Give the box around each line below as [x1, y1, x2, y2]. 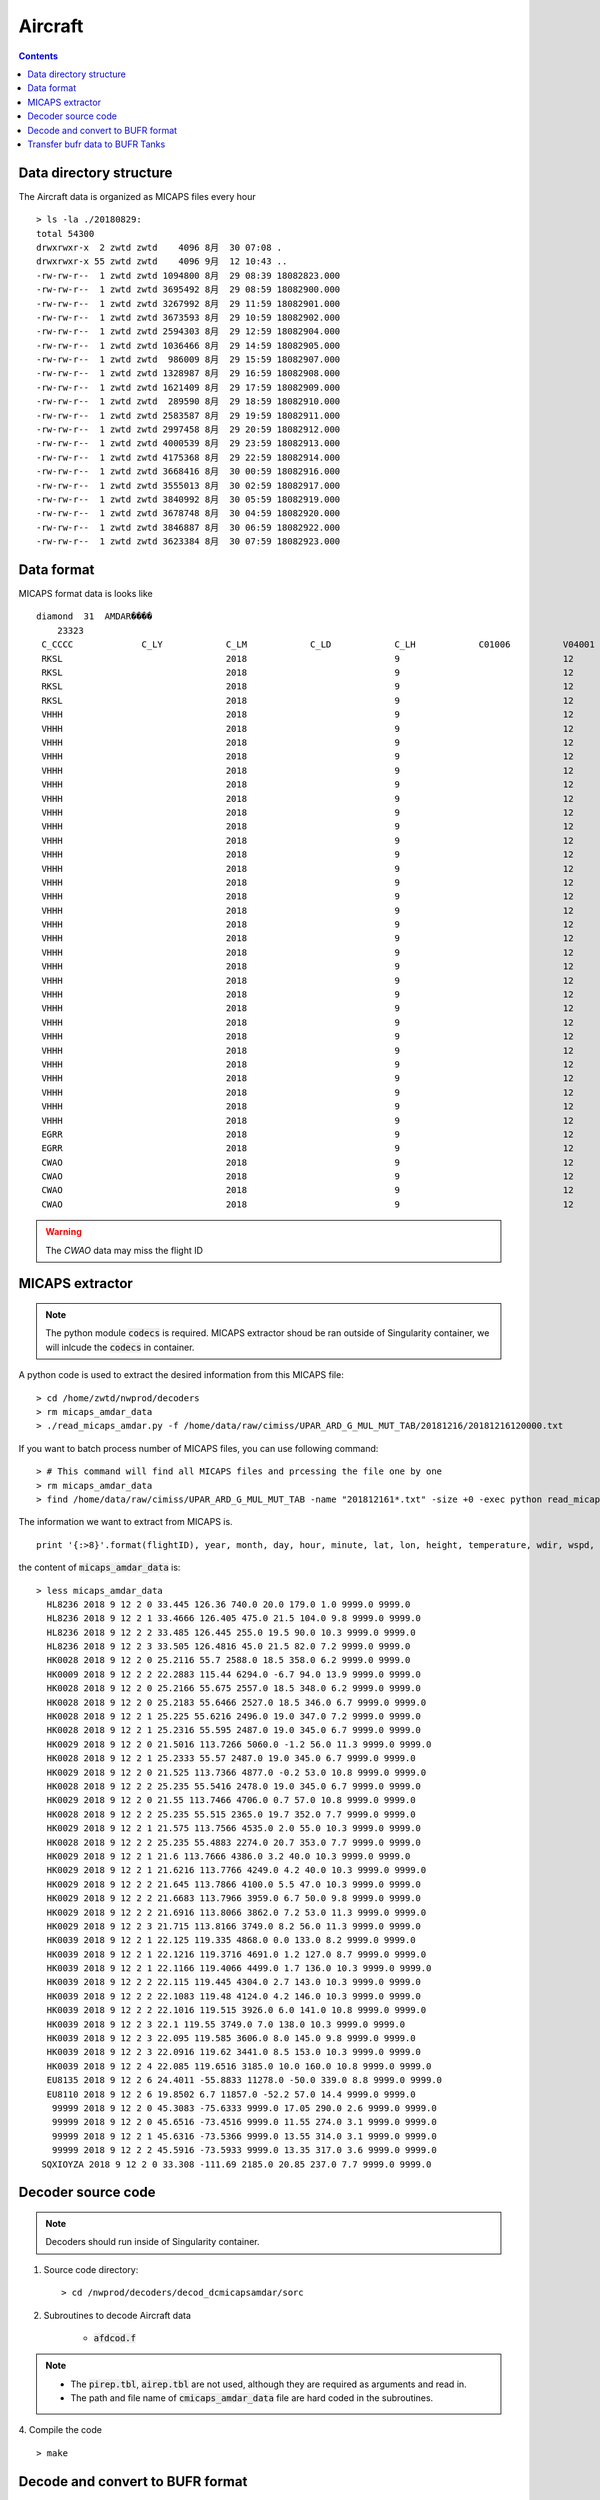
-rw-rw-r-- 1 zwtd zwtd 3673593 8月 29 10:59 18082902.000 [36, 311, 341, 323]
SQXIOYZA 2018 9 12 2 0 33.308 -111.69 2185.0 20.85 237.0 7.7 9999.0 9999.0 [41, 2158, 432, 2170]
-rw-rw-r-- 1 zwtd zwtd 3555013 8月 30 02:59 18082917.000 [36, 480, 341, 491]
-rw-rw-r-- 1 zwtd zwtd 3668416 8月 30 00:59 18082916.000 [36, 466, 341, 477]
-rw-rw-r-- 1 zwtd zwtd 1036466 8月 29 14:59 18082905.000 [36, 340, 341, 351]
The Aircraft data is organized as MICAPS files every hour [18, 190, 256, 202]
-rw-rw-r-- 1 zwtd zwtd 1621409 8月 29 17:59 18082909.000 [36, 381, 341, 393]
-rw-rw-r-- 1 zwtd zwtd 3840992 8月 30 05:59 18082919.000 [36, 494, 341, 505]
